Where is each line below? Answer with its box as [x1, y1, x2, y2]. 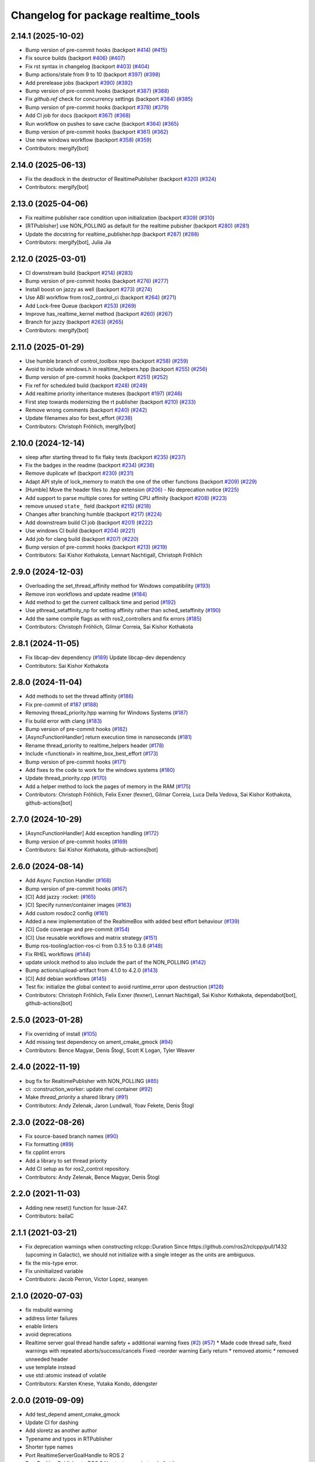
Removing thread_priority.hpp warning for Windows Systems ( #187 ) [25, 709, 188, 716]
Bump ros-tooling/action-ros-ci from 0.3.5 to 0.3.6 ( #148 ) [25, 942, 163, 950]
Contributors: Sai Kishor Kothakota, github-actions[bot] [25, 846, 159, 853]
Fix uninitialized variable [25, 1267, 84, 1274]
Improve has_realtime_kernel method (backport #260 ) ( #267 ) [25, 310, 173, 317]
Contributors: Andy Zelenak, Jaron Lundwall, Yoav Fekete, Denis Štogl [25, 1102, 194, 1109]
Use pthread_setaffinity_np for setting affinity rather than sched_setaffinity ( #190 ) [25, 607, 221, 614]
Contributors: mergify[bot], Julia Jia [25, 239, 111, 246]
